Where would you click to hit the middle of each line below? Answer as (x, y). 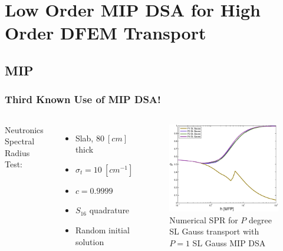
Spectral (20, 141)
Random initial (102, 229)
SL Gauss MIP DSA (229, 242)
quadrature (109, 210)
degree (260, 219)
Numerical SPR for (204, 219)
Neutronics (24, 129)
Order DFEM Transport (106, 33)
